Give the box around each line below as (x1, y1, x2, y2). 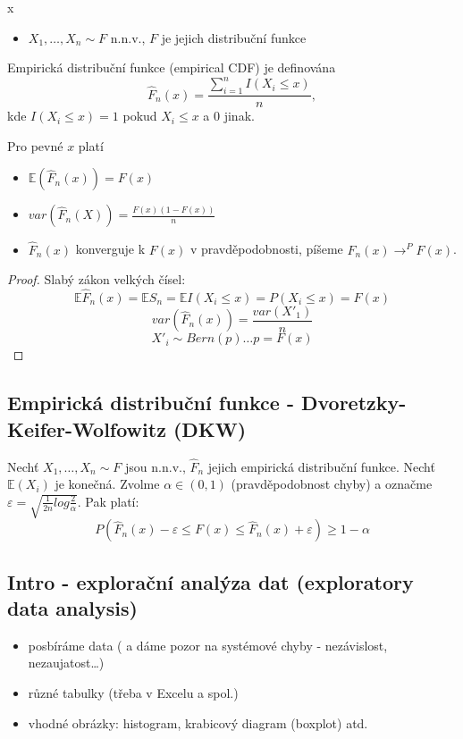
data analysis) (7, 594, 138, 622)
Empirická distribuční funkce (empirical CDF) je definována (7, 58, 336, 77)
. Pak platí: (77, 491, 139, 510)
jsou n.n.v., (125, 457, 186, 475)
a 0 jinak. (203, 106, 255, 125)
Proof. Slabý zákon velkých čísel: (7, 270, 186, 289)
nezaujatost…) (28, 653, 105, 672)
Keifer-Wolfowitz (7, 415, 166, 442)
